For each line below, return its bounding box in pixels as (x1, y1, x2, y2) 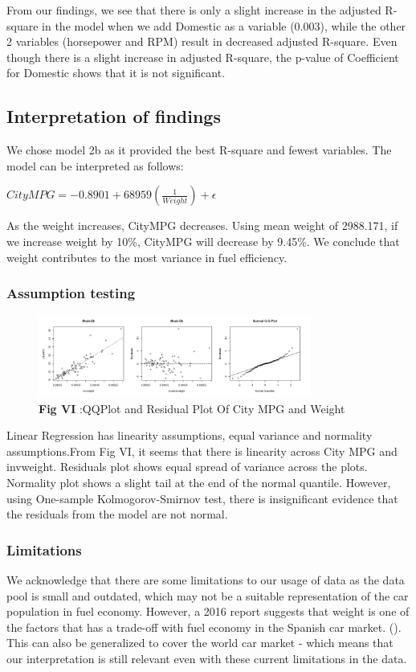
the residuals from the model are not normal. (6, 506, 228, 522)
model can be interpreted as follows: (6, 157, 184, 174)
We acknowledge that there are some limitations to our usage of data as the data (6, 572, 405, 588)
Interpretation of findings (6, 104, 221, 129)
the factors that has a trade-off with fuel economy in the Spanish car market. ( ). (6, 618, 402, 635)
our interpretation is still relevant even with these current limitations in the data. (6, 649, 407, 666)
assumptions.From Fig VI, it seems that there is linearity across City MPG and (6, 442, 398, 459)
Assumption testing (6, 283, 136, 303)
